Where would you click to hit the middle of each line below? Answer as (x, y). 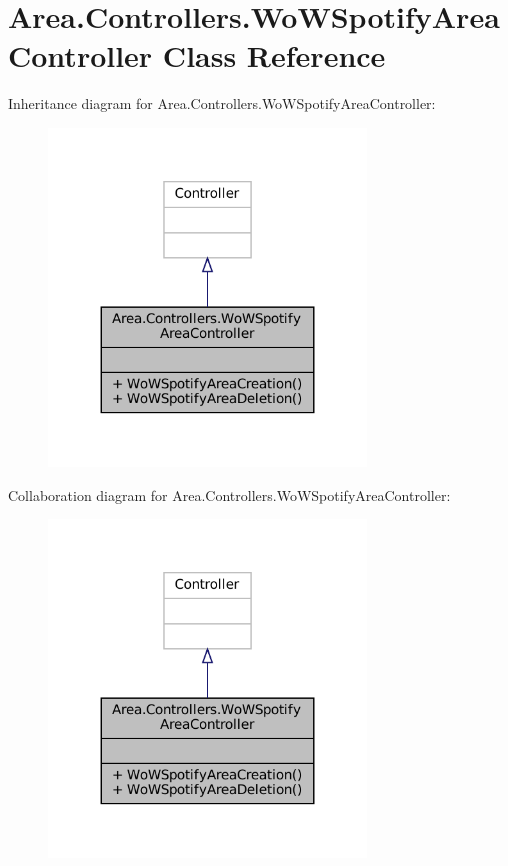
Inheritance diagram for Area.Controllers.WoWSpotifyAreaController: (222, 103)
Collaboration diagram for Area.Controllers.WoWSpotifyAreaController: (229, 494)
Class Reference (274, 55)
